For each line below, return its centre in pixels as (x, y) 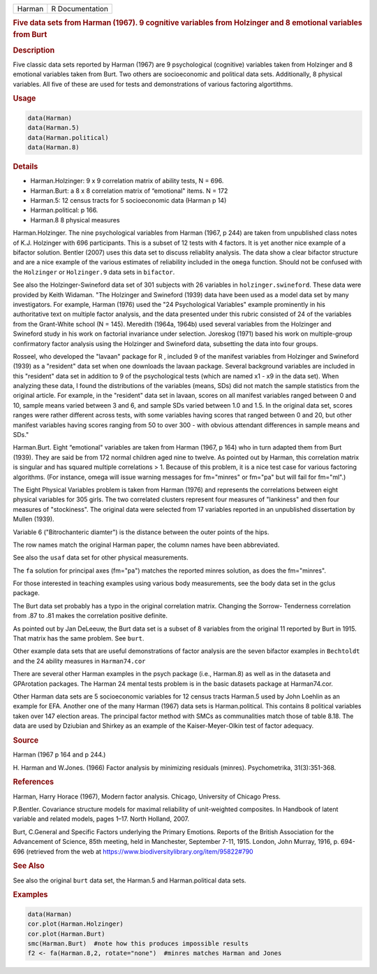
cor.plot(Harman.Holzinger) (75, 924)
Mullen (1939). (34, 519)
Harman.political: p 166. (64, 210)
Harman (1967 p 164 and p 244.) (59, 754)
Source (26, 740)
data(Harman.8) (53, 147)
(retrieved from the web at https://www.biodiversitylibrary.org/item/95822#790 (140, 851)
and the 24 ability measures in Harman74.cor (79, 661)
